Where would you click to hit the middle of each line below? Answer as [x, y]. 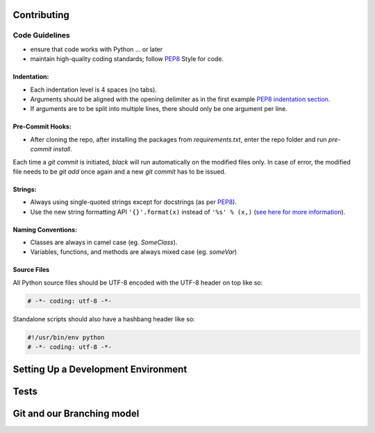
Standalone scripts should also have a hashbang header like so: [104, 319]
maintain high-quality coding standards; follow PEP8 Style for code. [127, 59]
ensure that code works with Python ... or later [97, 49]
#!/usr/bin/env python [66, 337]
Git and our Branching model [76, 413]
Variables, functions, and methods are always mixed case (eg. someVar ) [134, 252]
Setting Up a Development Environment [100, 369]
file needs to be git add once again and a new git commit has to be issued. [119, 171]
